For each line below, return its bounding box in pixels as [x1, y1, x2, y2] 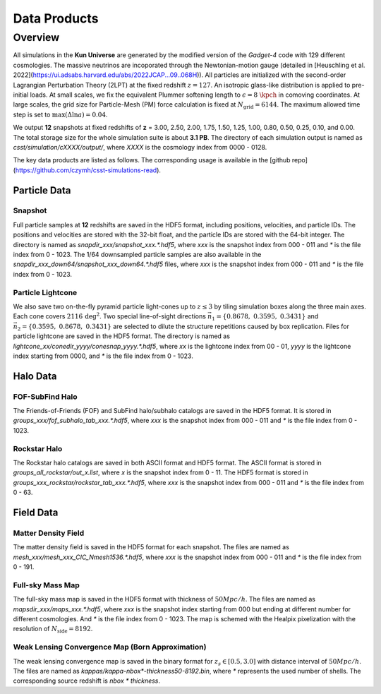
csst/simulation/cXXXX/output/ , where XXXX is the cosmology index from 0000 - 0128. [13, 143, 267, 151]
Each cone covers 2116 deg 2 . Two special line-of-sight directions [13, 311, 206, 321]
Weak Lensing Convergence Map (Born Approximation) [13, 642, 207, 652]
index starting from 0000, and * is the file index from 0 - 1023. [13, 352, 193, 360]
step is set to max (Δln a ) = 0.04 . [13, 110, 108, 119]
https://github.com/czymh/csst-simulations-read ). [15, 166, 162, 174]
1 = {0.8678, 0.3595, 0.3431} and [212, 312, 319, 323]
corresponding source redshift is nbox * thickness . [13, 676, 161, 685]
